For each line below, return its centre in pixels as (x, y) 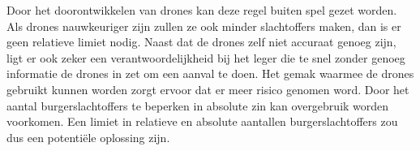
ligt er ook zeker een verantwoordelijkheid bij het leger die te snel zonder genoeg (206, 57)
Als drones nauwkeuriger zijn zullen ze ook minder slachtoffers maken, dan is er (204, 26)
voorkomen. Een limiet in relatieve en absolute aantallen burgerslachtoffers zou (202, 121)
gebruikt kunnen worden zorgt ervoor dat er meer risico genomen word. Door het (208, 89)
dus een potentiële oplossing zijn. (88, 137)
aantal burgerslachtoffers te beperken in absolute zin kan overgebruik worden (198, 105)
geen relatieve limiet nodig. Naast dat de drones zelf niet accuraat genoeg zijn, (201, 42)
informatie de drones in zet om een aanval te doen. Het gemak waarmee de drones (210, 73)
